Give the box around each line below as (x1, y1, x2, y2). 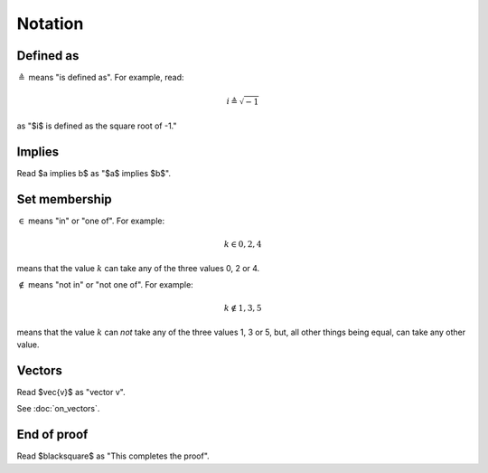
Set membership (16, 191, 112, 207)
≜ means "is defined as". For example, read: (18, 72, 184, 83)
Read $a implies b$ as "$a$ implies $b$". (16, 168, 172, 179)
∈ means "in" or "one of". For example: (18, 215, 165, 226)
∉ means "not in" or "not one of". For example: (18, 279, 193, 290)
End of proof (16, 427, 89, 442)
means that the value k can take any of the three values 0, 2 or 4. (16, 262, 260, 273)
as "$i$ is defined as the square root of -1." (16, 120, 177, 131)
